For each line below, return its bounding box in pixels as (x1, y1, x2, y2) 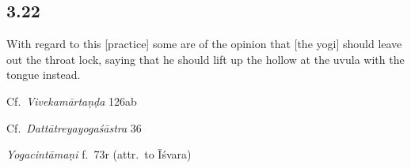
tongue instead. (6, 66, 81, 83)
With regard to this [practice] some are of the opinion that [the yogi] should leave (6, 35, 402, 52)
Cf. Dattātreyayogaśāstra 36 (6, 119, 142, 136)
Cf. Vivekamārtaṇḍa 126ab (6, 92, 137, 109)
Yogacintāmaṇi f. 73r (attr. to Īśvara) (6, 146, 192, 162)
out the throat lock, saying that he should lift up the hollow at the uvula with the (6, 50, 405, 67)
